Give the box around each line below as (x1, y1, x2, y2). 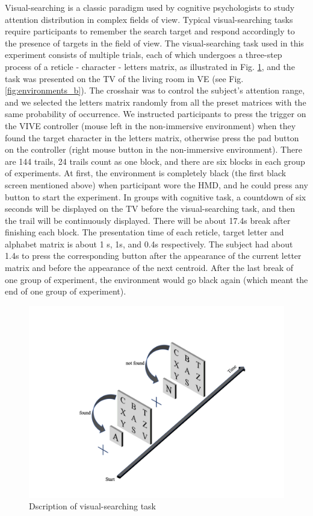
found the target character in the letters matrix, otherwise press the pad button (5, 131, 299, 144)
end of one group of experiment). (5, 285, 126, 298)
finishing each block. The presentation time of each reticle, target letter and (5, 226, 284, 238)
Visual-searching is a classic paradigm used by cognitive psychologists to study (5, 1, 295, 13)
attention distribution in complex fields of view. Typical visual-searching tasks (5, 13, 293, 25)
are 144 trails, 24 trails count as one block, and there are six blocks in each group (5, 154, 305, 167)
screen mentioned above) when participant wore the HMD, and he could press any (5, 178, 308, 191)
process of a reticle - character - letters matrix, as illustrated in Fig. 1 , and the (5, 60, 295, 72)
